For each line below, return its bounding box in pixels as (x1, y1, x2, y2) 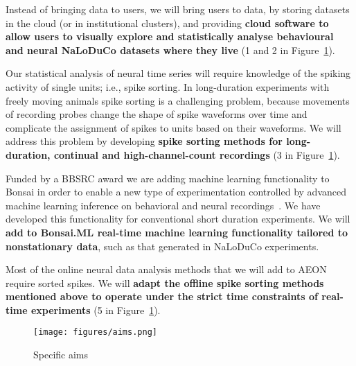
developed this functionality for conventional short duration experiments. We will (6, 211, 350, 226)
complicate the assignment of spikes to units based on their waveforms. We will (6, 120, 341, 134)
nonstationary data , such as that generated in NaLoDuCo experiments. (6, 238, 319, 253)
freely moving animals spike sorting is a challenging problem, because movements (6, 93, 350, 107)
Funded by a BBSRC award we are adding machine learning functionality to (6, 171, 330, 185)
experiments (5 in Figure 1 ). (30, 302, 161, 317)
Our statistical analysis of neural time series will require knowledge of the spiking (6, 66, 351, 80)
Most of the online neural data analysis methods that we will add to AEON (6, 262, 327, 277)
